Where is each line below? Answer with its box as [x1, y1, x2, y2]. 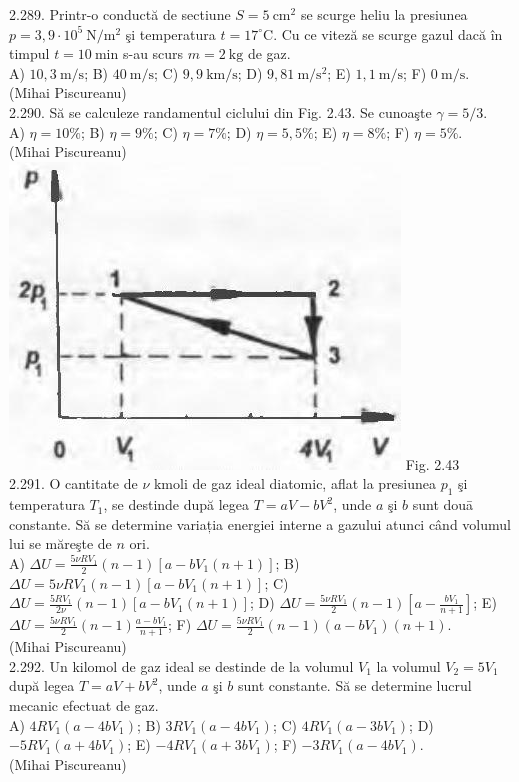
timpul [9, 43, 50, 64]
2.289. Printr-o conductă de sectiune [9, 4, 231, 24]
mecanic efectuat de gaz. [9, 694, 159, 715]
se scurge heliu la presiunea [300, 4, 468, 24]
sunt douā [412, 494, 474, 515]
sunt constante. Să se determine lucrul [238, 675, 472, 696]
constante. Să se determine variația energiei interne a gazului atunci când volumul [9, 513, 511, 534]
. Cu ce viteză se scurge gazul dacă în [273, 23, 503, 44]
